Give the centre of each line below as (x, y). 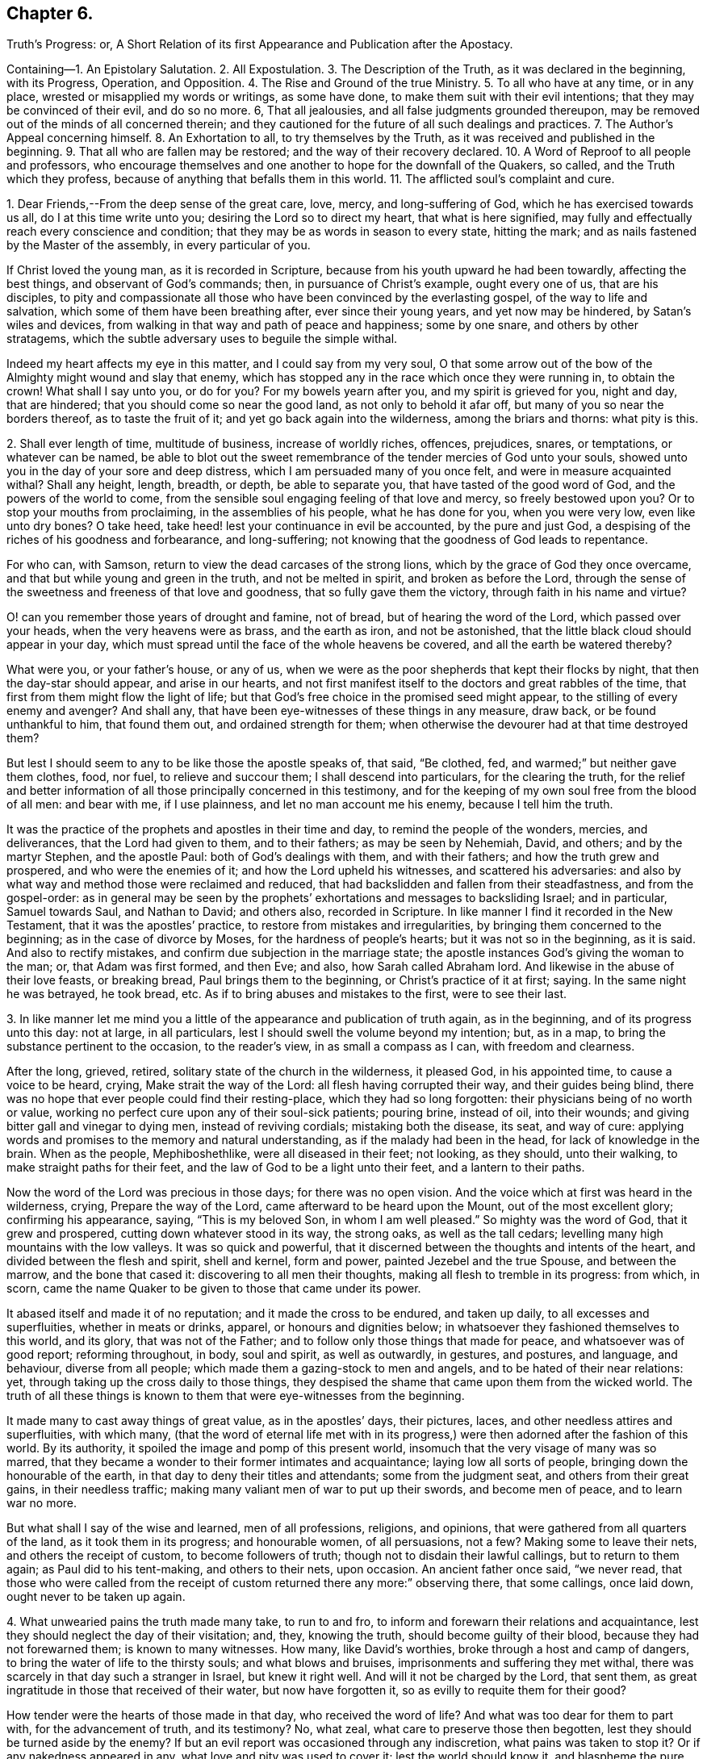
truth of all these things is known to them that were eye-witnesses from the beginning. (236, 1396)
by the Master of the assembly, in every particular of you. (159, 245)
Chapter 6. (50, 13)
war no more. (42, 1503)
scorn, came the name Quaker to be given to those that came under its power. (214, 1289)
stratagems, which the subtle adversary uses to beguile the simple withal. (202, 339)
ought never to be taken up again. (96, 1597)
